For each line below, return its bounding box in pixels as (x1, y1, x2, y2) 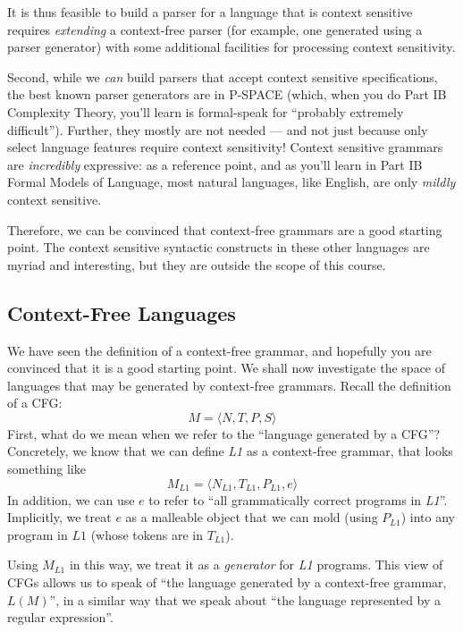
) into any (400, 508, 455, 527)
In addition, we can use (7, 490, 135, 509)
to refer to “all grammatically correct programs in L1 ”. (148, 490, 448, 509)
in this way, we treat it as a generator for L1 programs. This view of (69, 555, 443, 574)
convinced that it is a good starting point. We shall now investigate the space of (7, 358, 446, 377)
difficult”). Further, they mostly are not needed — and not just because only (7, 120, 428, 139)
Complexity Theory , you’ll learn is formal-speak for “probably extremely (7, 102, 404, 121)
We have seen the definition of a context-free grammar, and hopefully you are (7, 341, 432, 359)
